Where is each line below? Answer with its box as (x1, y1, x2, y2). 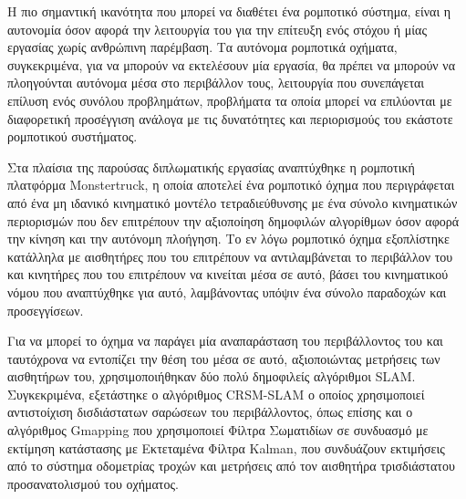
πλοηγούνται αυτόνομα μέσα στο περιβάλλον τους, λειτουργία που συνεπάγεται (7, 73, 425, 92)
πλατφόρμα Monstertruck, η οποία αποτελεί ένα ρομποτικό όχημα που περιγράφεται (7, 175, 455, 194)
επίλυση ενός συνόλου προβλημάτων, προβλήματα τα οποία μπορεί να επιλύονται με (7, 90, 452, 109)
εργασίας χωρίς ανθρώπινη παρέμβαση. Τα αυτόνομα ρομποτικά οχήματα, (7, 37, 398, 57)
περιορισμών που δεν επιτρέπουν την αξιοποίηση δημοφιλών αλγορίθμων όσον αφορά (7, 211, 460, 230)
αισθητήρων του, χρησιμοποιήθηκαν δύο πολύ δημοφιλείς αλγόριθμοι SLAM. (7, 367, 416, 386)
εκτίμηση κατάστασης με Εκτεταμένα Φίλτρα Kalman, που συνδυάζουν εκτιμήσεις (7, 438, 445, 457)
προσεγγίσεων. (7, 300, 84, 319)
